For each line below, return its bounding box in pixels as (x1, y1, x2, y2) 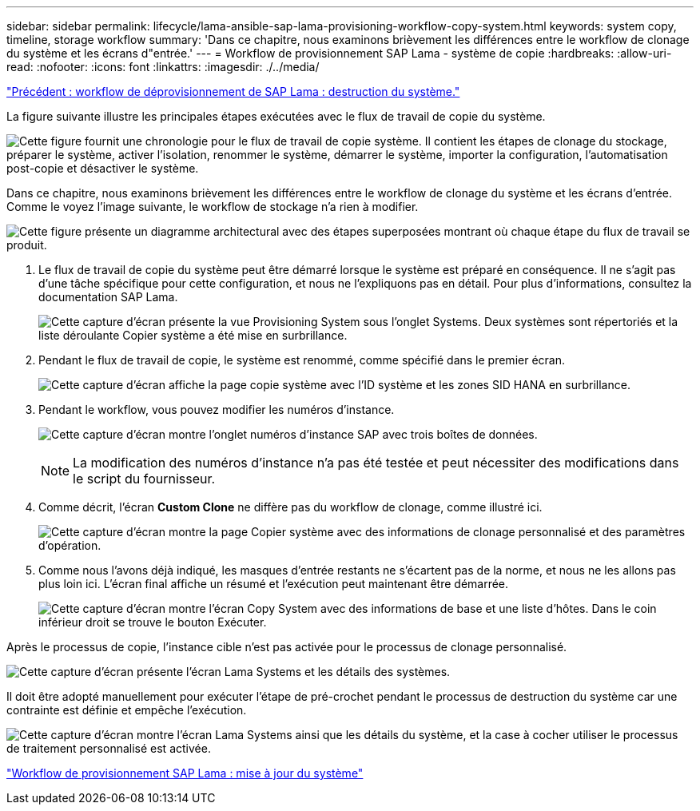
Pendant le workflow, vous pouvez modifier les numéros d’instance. (38, 403, 395, 416)
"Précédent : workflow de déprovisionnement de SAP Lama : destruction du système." (6, 85, 460, 98)
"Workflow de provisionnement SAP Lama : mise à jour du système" (6, 766, 364, 780)
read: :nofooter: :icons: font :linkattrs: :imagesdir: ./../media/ (6, 60, 320, 74)
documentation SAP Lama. (38, 290, 178, 304)
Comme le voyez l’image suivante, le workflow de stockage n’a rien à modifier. (6, 200, 419, 213)
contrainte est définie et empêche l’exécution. (6, 703, 247, 717)
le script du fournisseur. (73, 471, 216, 487)
